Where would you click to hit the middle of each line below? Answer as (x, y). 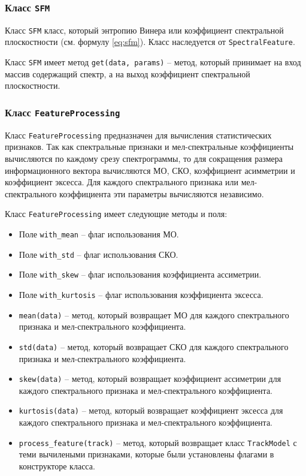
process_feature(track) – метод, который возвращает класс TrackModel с (158, 442)
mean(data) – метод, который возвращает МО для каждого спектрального (154, 314)
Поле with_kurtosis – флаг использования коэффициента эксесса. (141, 294)
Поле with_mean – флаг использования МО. (99, 234)
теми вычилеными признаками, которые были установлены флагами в (146, 454)
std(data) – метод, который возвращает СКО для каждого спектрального (154, 346)
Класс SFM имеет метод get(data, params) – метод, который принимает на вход (153, 62)
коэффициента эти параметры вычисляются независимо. (162, 193)
